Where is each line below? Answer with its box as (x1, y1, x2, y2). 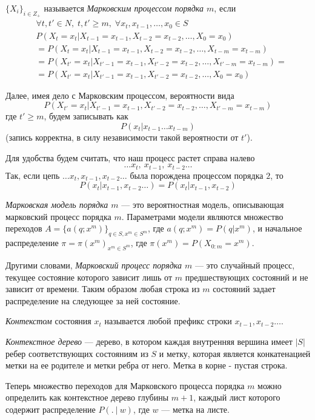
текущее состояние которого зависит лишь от (5, 270, 173, 283)
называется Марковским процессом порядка (44, 2, 204, 14)
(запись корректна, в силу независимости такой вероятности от (5, 131, 239, 143)
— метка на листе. (161, 402, 230, 415)
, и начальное (252, 222, 302, 235)
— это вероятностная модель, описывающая (121, 198, 284, 211)
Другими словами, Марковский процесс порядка (5, 259, 182, 272)
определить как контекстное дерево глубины (5, 391, 169, 404)
